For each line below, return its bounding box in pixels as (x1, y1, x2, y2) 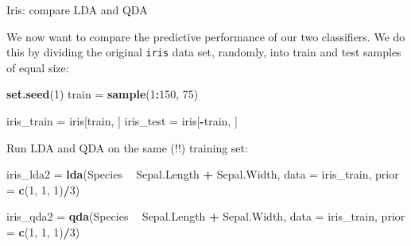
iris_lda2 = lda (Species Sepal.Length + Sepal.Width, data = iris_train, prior (6, 166, 399, 183)
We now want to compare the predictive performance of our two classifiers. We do (6, 28, 405, 44)
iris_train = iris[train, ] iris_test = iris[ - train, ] (6, 113, 238, 129)
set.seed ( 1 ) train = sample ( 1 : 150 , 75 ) (6, 86, 199, 102)
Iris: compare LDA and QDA (6, 2, 148, 17)
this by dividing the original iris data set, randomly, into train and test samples (6, 44, 401, 60)
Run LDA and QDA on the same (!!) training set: (6, 139, 248, 156)
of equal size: (6, 59, 69, 75)
